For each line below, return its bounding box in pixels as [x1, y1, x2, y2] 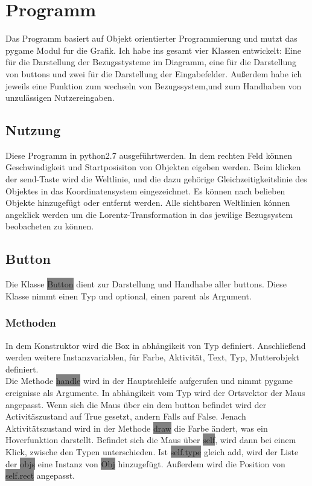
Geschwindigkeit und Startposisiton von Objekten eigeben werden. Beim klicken [5, 161, 301, 173]
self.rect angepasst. [5, 469, 75, 482]
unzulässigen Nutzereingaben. [5, 91, 115, 104]
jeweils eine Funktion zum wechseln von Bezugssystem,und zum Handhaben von [5, 79, 302, 92]
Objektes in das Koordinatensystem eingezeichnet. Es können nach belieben [5, 184, 285, 197]
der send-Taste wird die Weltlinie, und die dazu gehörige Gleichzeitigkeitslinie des [5, 173, 307, 185]
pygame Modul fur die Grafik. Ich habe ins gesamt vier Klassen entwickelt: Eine [5, 43, 301, 56]
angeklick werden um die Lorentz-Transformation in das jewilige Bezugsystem [5, 208, 293, 220]
